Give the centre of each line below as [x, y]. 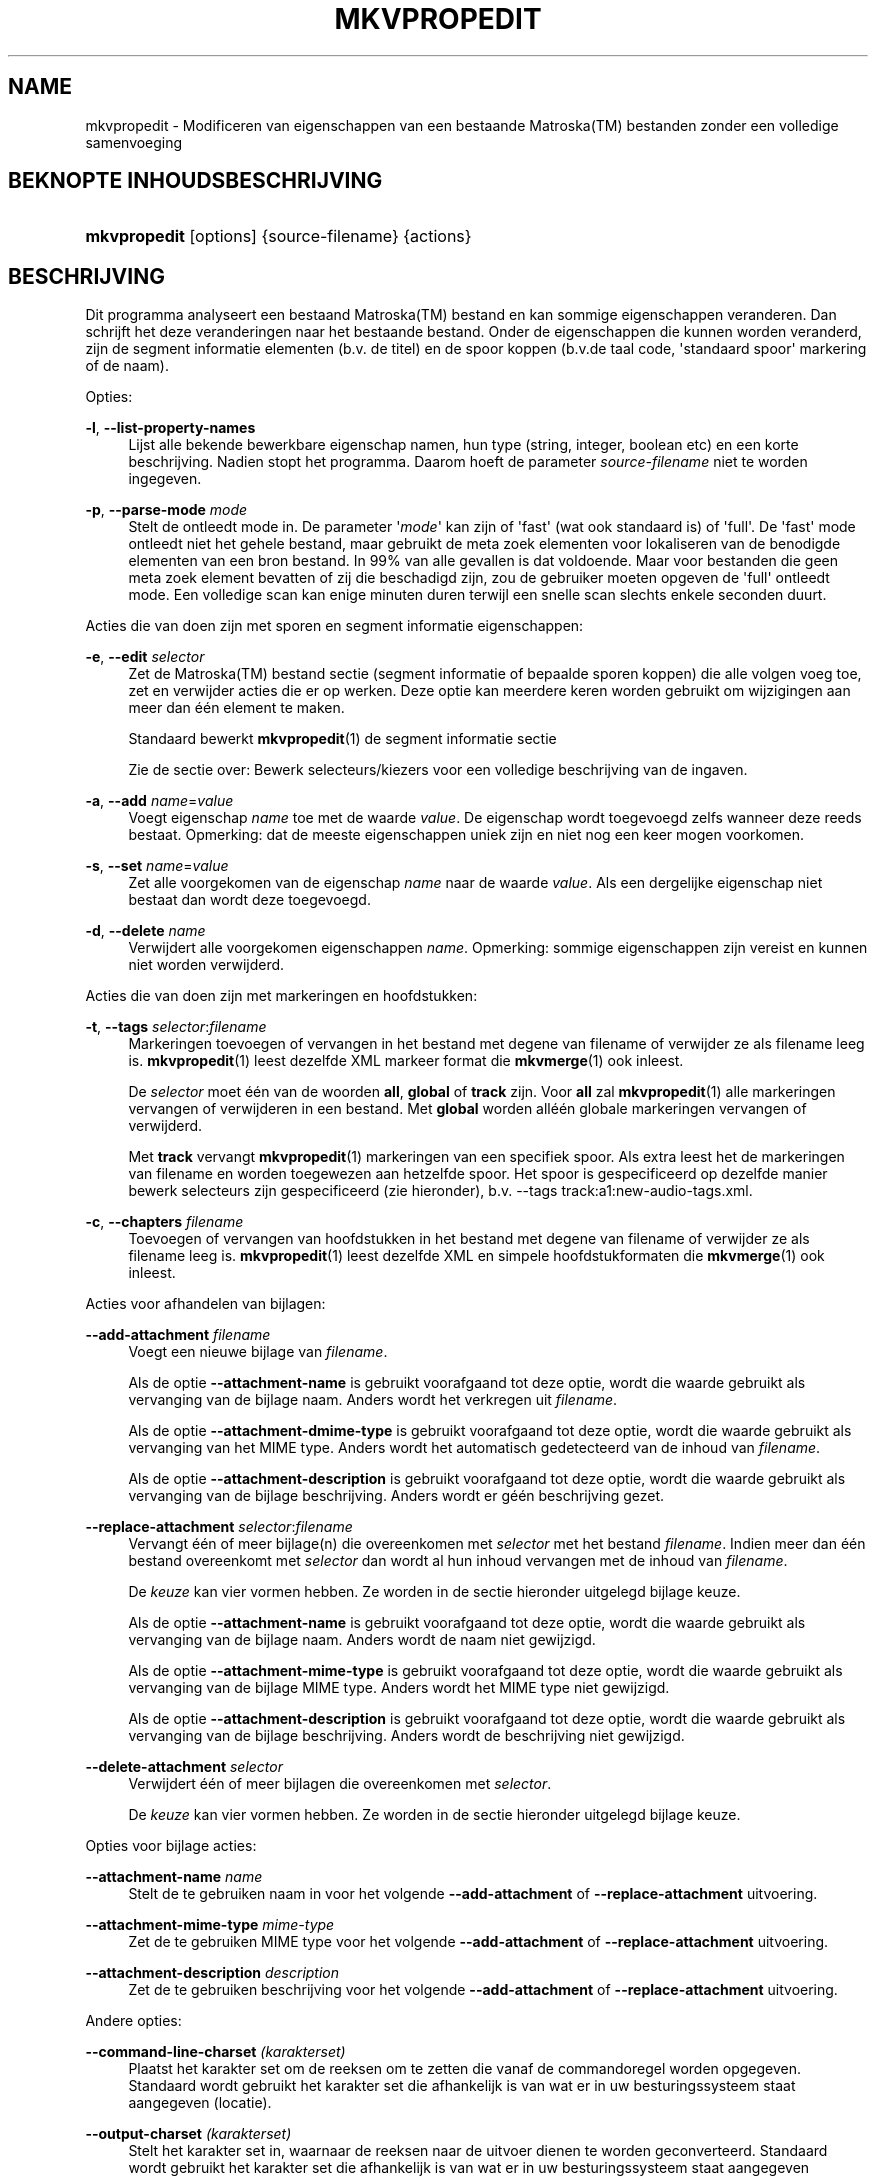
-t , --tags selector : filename [176, 1027]
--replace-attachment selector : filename [219, 1527]
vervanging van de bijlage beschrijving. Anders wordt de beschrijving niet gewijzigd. [406, 1736]
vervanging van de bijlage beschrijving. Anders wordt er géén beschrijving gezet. [396, 1496]
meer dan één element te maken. [236, 708]
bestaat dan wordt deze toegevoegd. [249, 900]
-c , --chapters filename [164, 1222]
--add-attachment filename [178, 1335]
